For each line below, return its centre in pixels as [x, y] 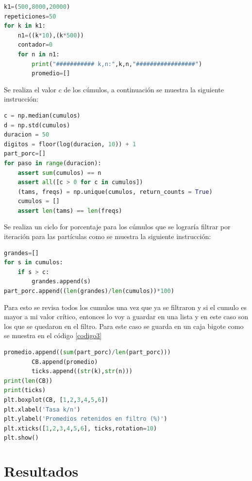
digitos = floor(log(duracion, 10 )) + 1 [70, 144]
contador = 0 [35, 45]
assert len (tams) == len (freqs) [70, 211]
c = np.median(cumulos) [42, 115]
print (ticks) [25, 390]
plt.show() [21, 438]
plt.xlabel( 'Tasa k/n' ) [42, 409]
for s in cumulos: [34, 263]
